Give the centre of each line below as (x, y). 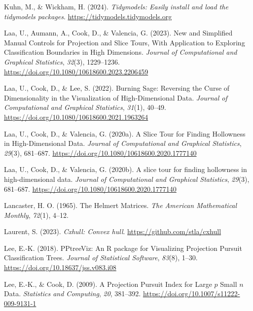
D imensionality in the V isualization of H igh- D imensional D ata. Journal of (116, 97)
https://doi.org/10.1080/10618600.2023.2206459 (76, 71)
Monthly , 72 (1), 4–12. (36, 215)
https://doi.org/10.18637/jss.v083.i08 (60, 267)
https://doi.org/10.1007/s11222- (191, 294)
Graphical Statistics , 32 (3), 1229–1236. (62, 61)
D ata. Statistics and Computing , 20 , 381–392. (72, 294)
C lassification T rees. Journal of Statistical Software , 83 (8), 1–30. (101, 258)
